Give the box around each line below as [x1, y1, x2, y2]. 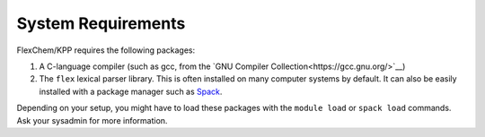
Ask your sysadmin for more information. [16, 115, 168, 125]
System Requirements [16, 13, 186, 33]
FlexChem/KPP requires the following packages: [16, 45, 196, 56]
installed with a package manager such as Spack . [39, 86, 223, 97]
